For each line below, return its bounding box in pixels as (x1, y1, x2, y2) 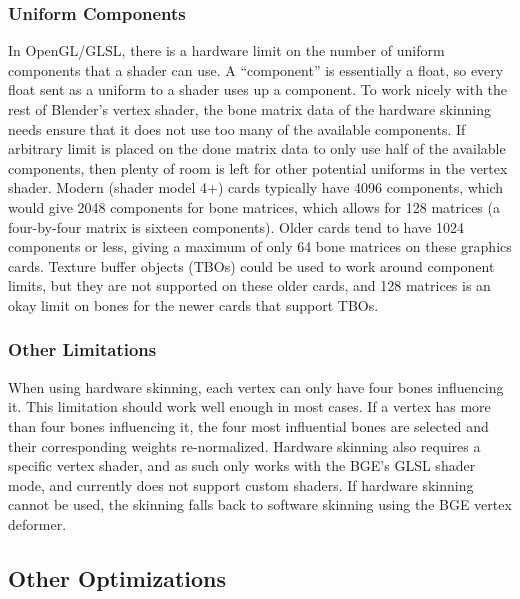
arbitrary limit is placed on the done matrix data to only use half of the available (8, 138, 506, 159)
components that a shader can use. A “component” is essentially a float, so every (8, 59, 504, 80)
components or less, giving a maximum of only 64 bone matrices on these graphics (8, 236, 512, 257)
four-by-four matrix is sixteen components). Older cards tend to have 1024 (8, 216, 464, 237)
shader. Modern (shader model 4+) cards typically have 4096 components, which (8, 177, 504, 198)
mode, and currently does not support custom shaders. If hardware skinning (8, 474, 474, 495)
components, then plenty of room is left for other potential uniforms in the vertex (8, 157, 508, 178)
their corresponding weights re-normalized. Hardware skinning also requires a (8, 435, 481, 456)
